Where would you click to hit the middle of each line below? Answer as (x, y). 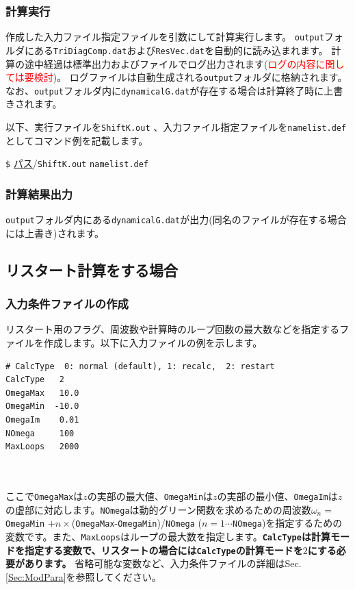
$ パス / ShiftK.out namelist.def (77, 163)
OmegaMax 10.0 (42, 393)
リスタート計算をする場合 (92, 270)
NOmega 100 (40, 433)
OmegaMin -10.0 (42, 406)
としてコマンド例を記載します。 (77, 140)
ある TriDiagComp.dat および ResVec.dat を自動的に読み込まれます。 (181, 50)
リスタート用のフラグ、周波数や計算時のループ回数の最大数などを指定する (173, 329)
